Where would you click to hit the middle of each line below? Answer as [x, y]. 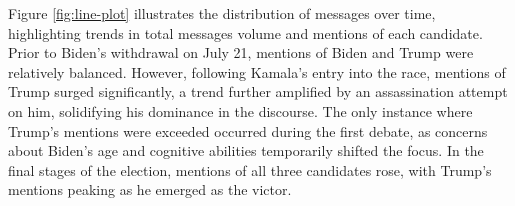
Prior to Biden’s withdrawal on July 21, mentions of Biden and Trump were [241, 52]
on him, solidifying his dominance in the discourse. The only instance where [240, 110]
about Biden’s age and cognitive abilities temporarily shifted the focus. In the [246, 150]
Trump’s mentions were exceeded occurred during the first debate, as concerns [248, 130]
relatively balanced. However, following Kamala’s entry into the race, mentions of [257, 71]
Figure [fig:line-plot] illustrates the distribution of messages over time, [222, 13]
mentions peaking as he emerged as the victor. [150, 189]
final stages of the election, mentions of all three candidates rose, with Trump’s [250, 169]
